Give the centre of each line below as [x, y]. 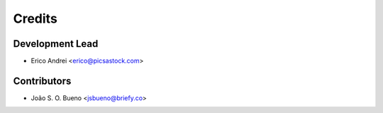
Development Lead [56, 44]
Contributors [42, 81]
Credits [35, 18]
